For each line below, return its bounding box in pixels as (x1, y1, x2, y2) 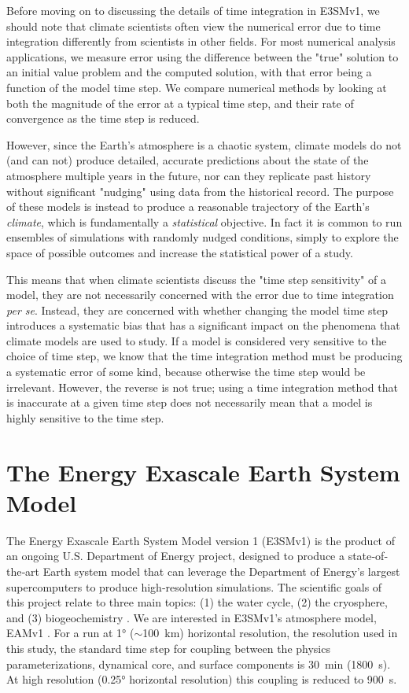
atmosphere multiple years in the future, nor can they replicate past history (6, 167, 371, 183)
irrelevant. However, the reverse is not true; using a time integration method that (6, 378, 398, 395)
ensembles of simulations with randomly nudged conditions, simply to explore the (6, 229, 399, 245)
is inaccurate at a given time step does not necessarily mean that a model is (6, 394, 373, 411)
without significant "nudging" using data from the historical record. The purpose (6, 182, 394, 199)
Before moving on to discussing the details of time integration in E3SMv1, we (6, 2, 380, 18)
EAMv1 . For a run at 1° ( (6, 625, 134, 641)
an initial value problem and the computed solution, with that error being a (6, 64, 372, 80)
